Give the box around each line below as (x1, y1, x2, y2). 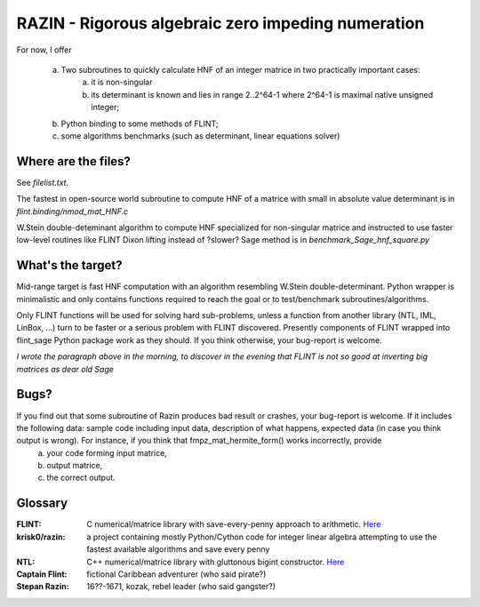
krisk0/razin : (16, 531, 66, 542)
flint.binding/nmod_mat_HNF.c (16, 205, 129, 217)
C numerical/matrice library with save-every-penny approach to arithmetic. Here (86, 519, 381, 530)
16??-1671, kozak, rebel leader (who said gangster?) (86, 581, 276, 592)
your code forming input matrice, (46, 447, 168, 458)
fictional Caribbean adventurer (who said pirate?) (86, 569, 267, 579)
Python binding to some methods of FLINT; (60, 118, 219, 129)
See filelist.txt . (16, 177, 69, 188)
